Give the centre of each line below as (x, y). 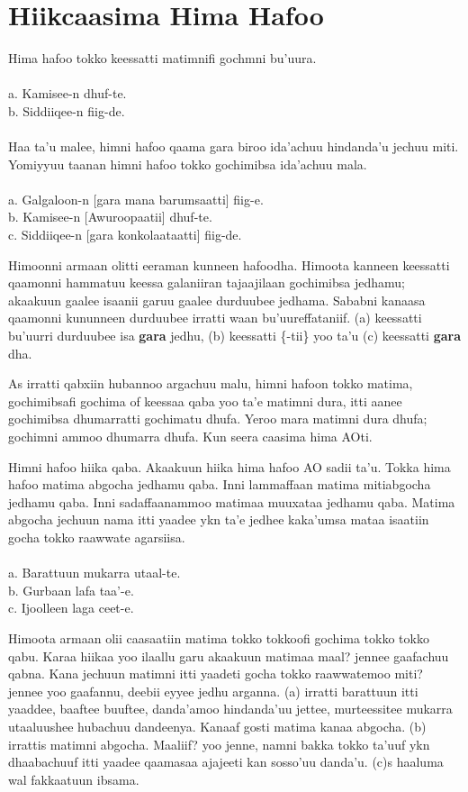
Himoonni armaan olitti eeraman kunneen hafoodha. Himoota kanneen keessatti (229, 264)
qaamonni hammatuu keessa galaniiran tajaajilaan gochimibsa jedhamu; (207, 282)
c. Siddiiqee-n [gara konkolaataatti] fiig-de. (125, 235)
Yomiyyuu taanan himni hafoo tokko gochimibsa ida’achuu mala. (188, 164)
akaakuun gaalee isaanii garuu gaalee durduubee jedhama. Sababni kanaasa (217, 300)
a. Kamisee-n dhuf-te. (67, 93)
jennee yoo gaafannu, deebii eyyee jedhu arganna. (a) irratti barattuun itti (213, 691)
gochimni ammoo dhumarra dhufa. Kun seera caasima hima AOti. (190, 436)
